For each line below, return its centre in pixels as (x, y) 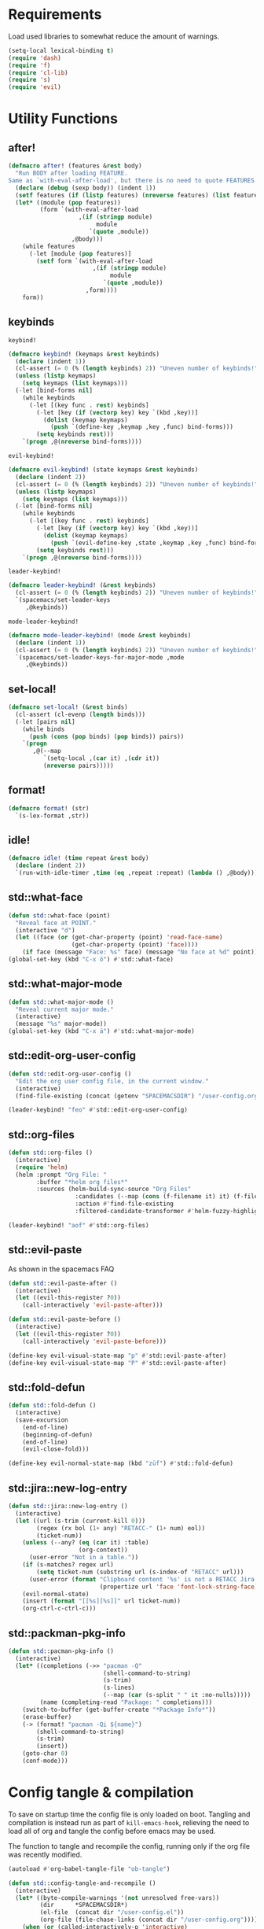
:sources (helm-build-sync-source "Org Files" (114, 1189)
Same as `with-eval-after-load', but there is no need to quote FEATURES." (135, 180)
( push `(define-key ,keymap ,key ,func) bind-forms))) (142, 427)
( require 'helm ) (42, 1167)
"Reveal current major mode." (64, 1009)
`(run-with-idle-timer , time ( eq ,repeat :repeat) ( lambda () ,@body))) (137, 873)
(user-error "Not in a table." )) (84, 1558)
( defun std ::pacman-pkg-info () (61, 1651)
